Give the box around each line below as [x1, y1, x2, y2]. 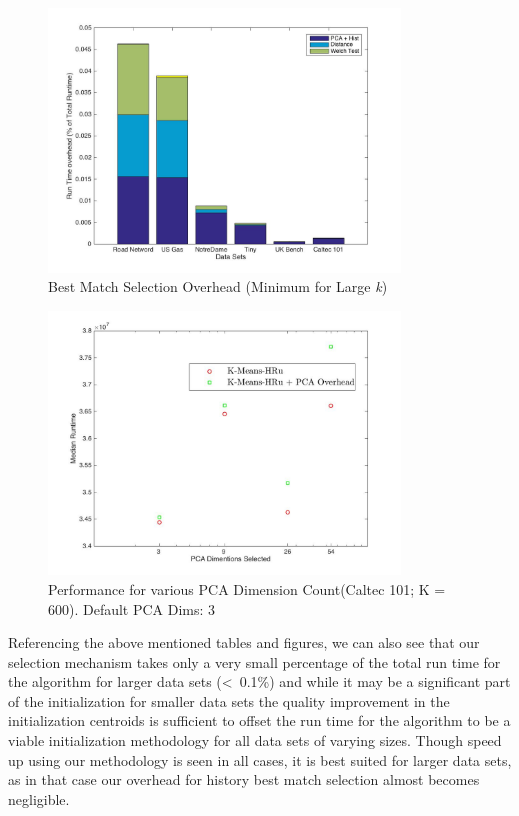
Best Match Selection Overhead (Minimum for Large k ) [48, 276, 388, 297]
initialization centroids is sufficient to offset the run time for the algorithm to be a [8, 710, 511, 731]
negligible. [8, 788, 70, 809]
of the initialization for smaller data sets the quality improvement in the [8, 690, 450, 711]
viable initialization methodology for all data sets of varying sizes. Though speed [8, 730, 502, 751]
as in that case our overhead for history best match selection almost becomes [8, 769, 480, 790]
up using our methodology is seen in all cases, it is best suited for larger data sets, [8, 749, 512, 770]
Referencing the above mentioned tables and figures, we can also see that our [8, 632, 480, 653]
